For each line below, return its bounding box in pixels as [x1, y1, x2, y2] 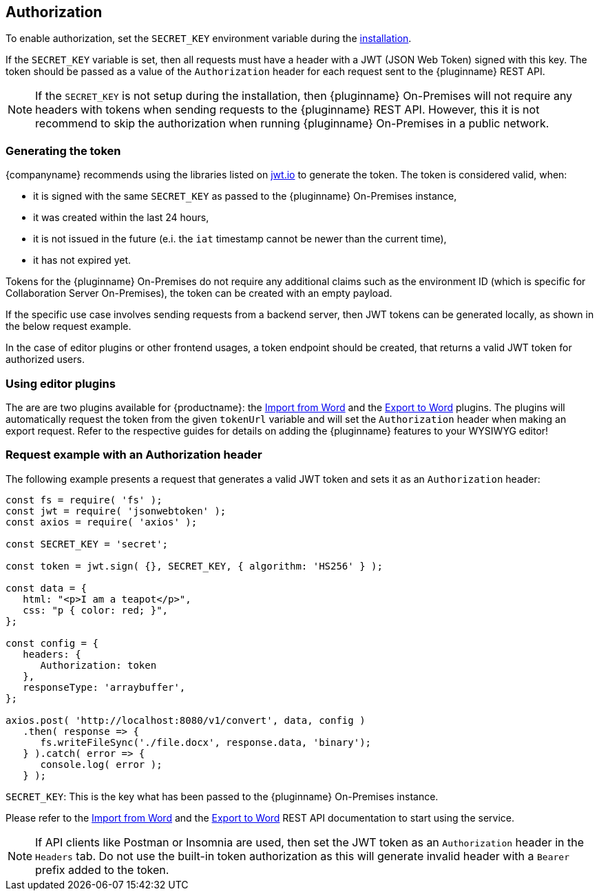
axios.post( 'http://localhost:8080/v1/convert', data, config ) [6, 714, 366, 726]
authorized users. [6, 353, 85, 366]
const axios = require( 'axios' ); [6, 516, 198, 528]
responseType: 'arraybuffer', [23, 681, 186, 693]
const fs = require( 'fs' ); [6, 494, 162, 506]
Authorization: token [40, 659, 157, 671]
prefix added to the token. [35, 862, 169, 877]
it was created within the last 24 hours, [33, 211, 209, 224]
